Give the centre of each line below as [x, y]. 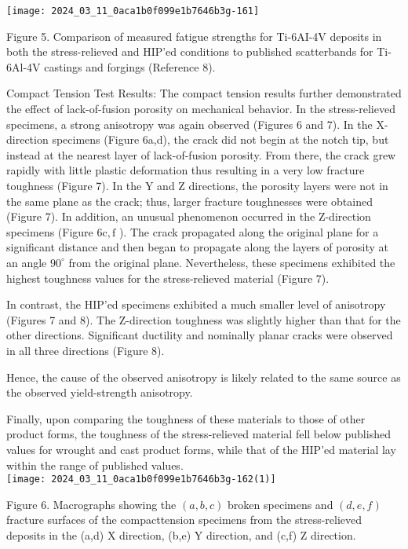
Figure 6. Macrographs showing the [91, 504]
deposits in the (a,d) [55, 534]
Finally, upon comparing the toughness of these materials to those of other [186, 418]
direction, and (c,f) [251, 534]
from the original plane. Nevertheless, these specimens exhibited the [232, 262]
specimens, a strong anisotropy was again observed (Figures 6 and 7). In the [189, 124]
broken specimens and [280, 504]
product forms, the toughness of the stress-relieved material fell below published [199, 434]
